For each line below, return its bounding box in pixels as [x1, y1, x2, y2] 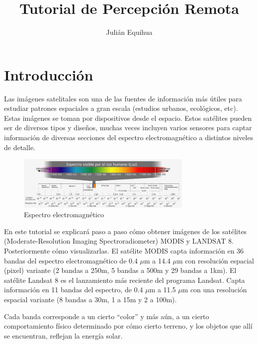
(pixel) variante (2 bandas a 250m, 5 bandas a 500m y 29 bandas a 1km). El [4, 265, 237, 275]
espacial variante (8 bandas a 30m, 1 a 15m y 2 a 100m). [4, 294, 177, 304]
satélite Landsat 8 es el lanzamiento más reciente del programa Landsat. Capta [4, 274, 245, 285]
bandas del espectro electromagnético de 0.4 [4, 255, 138, 265]
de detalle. [4, 142, 35, 152]
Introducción [4, 64, 93, 85]
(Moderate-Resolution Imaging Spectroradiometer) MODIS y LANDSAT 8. [4, 236, 234, 246]
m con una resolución [182, 284, 247, 295]
